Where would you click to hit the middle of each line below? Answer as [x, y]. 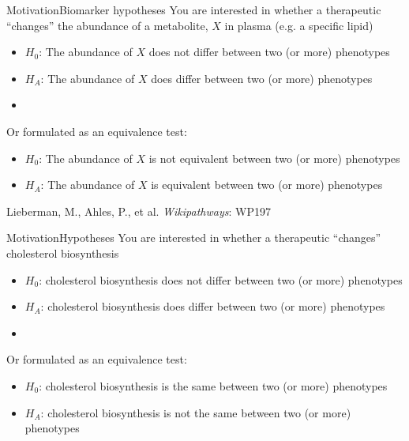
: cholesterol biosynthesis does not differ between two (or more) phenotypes [221, 279]
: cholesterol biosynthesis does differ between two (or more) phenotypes [213, 306]
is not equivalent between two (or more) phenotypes [274, 158]
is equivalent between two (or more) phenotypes [267, 185]
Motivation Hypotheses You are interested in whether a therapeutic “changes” [194, 237]
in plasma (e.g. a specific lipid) [299, 25]
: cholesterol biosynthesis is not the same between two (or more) [196, 412]
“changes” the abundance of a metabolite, [107, 25]
